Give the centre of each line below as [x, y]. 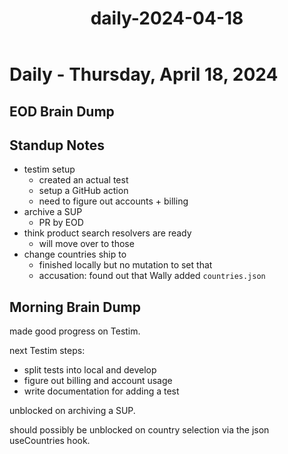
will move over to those [86, 244]
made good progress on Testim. [75, 331]
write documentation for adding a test [101, 391]
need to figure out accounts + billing [113, 201]
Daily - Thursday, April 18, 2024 [144, 74]
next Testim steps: [47, 351]
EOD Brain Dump [62, 111]
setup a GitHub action [83, 191]
